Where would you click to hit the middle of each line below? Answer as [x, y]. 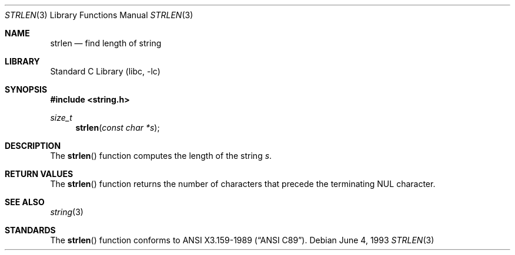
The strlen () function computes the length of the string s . [161, 156]
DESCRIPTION [33, 146]
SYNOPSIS [26, 89]
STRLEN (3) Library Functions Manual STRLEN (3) [99, 15]
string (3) [67, 212]
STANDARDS [30, 230]
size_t [61, 118]
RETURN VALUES [39, 174]
